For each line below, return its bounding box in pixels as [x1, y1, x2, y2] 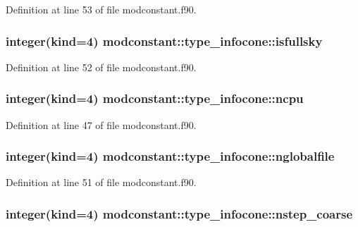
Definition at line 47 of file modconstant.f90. [6, 117, 197, 132]
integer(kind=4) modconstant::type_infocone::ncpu [6, 90, 304, 107]
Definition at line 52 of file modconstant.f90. [6, 59, 197, 74]
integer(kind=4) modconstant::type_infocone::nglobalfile [6, 147, 335, 165]
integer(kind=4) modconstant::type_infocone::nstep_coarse [6, 204, 353, 222]
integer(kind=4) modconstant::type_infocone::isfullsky [6, 32, 323, 49]
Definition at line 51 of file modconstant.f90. [6, 175, 197, 190]
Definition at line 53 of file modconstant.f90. [6, 2, 197, 16]
